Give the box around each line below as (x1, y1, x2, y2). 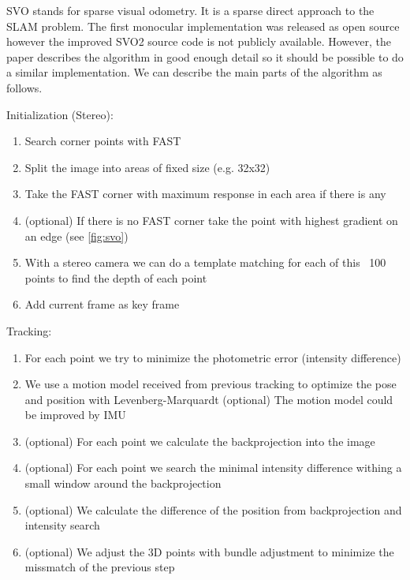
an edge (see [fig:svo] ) (24, 227, 129, 244)
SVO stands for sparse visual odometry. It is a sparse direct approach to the (6, 2, 375, 18)
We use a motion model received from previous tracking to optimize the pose (24, 376, 397, 392)
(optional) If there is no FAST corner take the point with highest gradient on (24, 211, 398, 228)
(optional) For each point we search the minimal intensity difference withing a (24, 459, 402, 476)
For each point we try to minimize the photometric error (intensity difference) (24, 349, 401, 365)
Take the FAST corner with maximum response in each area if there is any (24, 185, 386, 202)
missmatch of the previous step (24, 559, 175, 575)
